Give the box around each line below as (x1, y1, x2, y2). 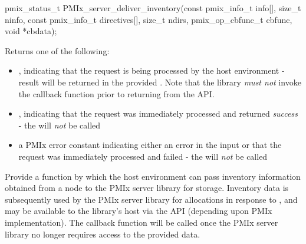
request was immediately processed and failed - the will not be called (18, 150, 268, 162)
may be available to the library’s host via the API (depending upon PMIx (5, 205, 272, 217)
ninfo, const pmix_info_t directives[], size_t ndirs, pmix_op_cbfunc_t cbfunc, (5, 13, 292, 25)
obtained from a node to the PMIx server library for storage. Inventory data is (5, 182, 289, 194)
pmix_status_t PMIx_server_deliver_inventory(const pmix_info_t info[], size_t (5, 2, 301, 14)
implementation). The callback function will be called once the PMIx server (5, 216, 278, 228)
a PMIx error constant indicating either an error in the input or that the (18, 139, 282, 151)
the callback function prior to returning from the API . (18, 87, 215, 100)
